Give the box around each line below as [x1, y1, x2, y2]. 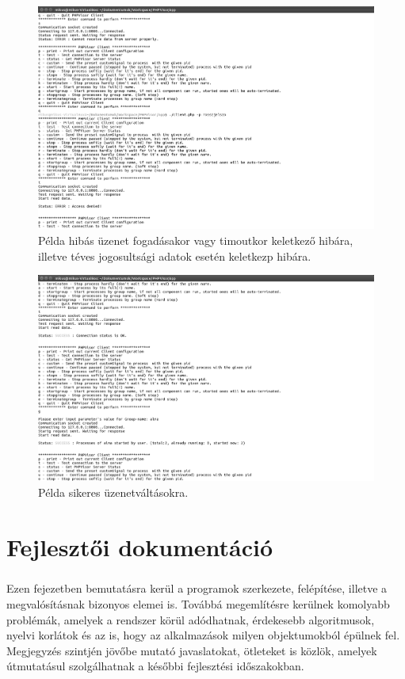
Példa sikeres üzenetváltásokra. [38, 484, 189, 501]
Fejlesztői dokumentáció [6, 530, 273, 563]
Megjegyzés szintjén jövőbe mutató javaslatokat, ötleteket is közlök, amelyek [6, 642, 377, 658]
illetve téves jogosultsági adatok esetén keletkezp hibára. [38, 247, 311, 264]
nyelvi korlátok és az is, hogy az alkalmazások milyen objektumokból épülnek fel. [6, 627, 400, 643]
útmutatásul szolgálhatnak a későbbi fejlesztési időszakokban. [6, 658, 304, 674]
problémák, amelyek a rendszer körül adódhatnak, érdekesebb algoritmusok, [6, 611, 375, 628]
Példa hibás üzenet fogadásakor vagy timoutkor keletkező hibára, [38, 232, 353, 249]
